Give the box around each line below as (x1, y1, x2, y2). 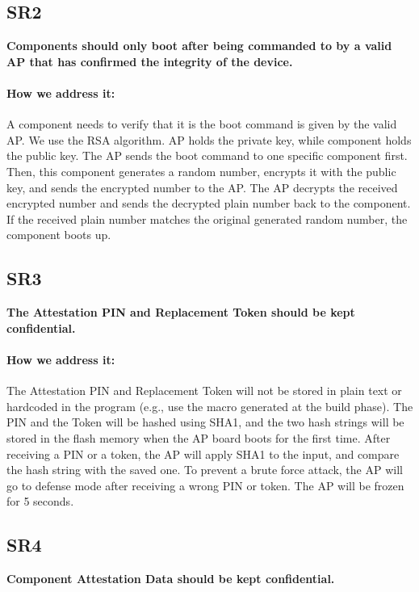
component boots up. (6, 226, 111, 243)
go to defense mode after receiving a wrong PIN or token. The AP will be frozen (6, 477, 404, 493)
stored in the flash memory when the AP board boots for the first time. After (6, 429, 391, 446)
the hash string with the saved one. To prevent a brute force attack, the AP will (6, 461, 403, 478)
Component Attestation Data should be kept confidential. (6, 570, 335, 587)
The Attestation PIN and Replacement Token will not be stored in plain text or (6, 382, 402, 399)
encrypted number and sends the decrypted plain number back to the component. (6, 195, 411, 212)
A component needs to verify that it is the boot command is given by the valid (6, 115, 397, 132)
